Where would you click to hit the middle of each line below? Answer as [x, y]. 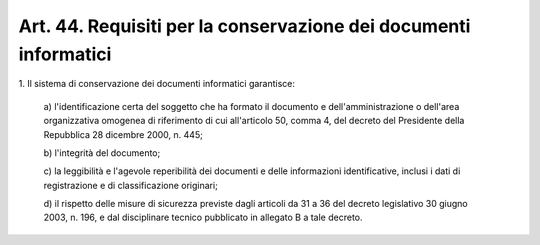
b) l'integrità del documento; [102, 152]
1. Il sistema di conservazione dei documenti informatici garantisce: [156, 84]
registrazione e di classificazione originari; [131, 185]
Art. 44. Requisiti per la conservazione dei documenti [244, 26]
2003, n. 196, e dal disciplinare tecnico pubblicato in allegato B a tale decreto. [203, 217]
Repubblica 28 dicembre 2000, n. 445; [123, 134]
